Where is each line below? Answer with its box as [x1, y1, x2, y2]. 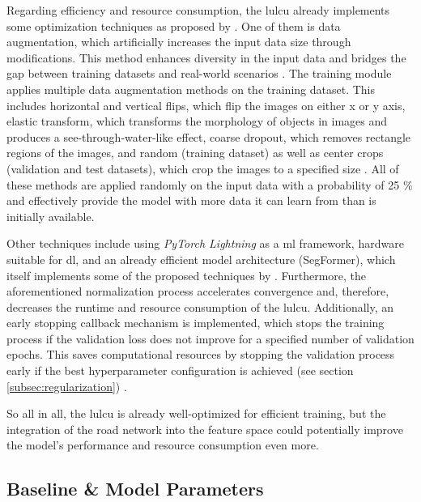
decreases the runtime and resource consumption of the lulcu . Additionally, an [6, 298, 394, 315]
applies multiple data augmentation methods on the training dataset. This [6, 80, 375, 97]
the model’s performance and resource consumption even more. [6, 436, 319, 453]
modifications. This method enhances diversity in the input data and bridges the [6, 49, 406, 66]
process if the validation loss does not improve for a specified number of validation [6, 330, 415, 347]
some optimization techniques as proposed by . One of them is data [6, 17, 341, 34]
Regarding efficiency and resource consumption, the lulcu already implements [6, 2, 390, 18]
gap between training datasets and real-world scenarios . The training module [6, 65, 392, 82]
